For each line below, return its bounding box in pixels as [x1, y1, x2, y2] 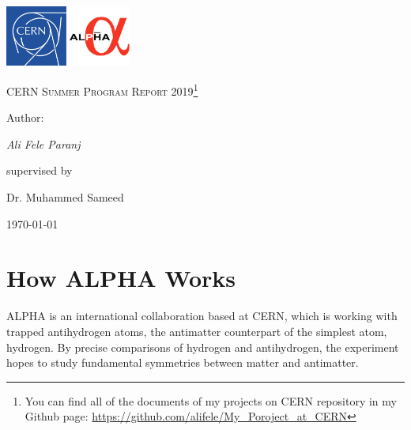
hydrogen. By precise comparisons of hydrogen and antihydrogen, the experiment [6, 338, 399, 355]
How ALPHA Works [6, 262, 236, 294]
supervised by [6, 162, 73, 179]
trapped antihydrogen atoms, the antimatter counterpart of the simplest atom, [6, 322, 387, 339]
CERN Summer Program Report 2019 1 [6, 81, 198, 99]
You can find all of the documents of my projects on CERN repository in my [25, 392, 397, 409]
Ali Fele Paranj [6, 135, 81, 152]
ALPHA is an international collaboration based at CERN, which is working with [6, 307, 398, 324]
